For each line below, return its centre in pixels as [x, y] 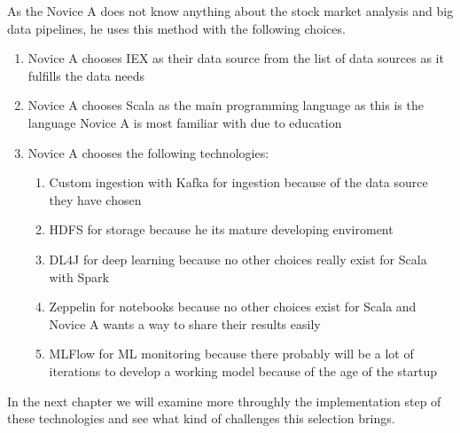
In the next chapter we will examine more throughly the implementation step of [224, 401]
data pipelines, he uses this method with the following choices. [176, 28]
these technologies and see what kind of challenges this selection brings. [201, 418]
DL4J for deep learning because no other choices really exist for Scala [238, 259]
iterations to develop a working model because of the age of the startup [243, 370]
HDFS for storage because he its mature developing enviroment [221, 229]
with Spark [79, 276]
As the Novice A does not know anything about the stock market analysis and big [230, 11]
